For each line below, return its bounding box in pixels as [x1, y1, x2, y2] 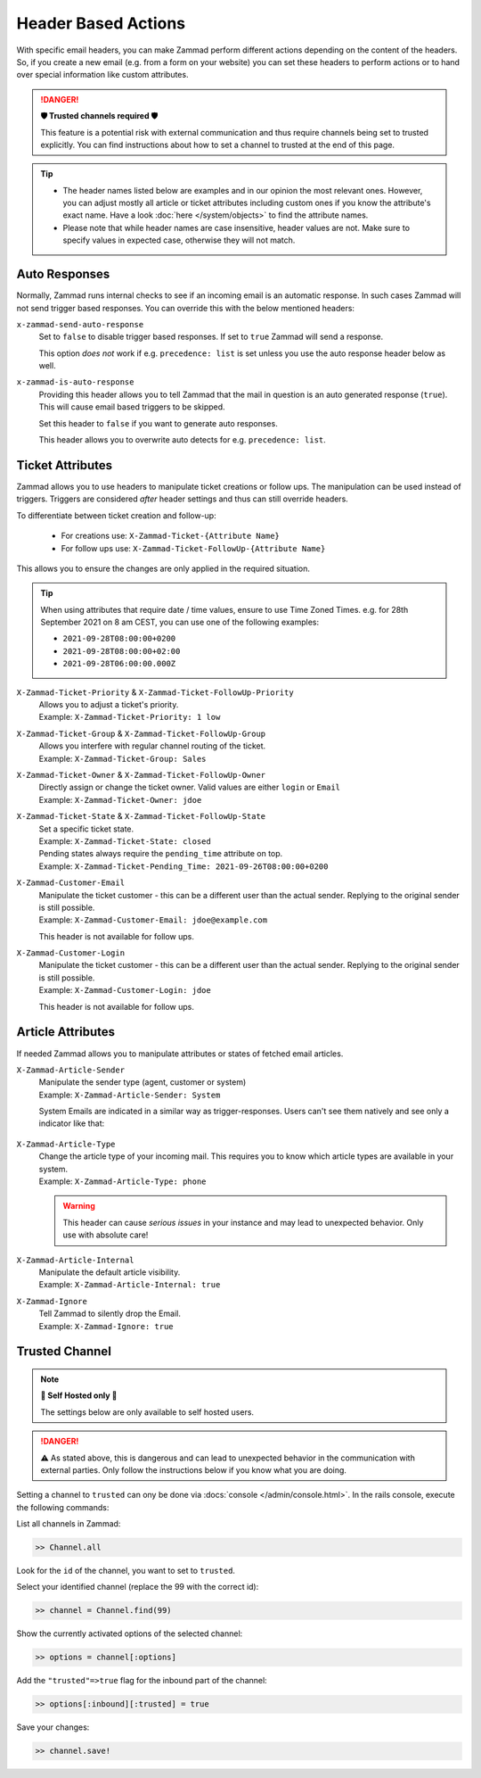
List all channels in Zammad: [16, 1518, 121, 1529]
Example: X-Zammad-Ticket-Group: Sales [38, 753, 207, 764]
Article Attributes [16, 1024, 116, 1039]
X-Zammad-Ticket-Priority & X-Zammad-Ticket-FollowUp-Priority [16, 687, 294, 698]
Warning [62, 1201, 95, 1212]
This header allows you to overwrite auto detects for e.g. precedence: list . [38, 434, 327, 445]
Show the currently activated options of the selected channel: [16, 1628, 243, 1639]
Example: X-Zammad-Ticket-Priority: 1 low [38, 712, 221, 723]
